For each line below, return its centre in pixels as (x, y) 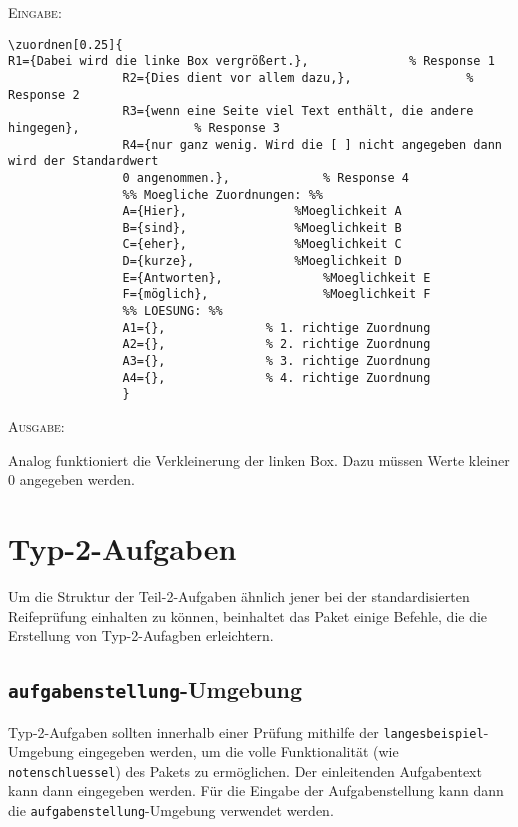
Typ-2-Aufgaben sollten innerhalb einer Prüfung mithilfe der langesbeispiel (246, 731)
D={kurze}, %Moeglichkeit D (262, 261)
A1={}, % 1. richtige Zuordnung (276, 327)
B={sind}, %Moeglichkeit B (262, 227)
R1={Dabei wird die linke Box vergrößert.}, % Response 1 (251, 61)
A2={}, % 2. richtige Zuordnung (276, 344)
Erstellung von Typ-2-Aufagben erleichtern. (141, 635)
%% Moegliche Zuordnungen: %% (222, 194)
